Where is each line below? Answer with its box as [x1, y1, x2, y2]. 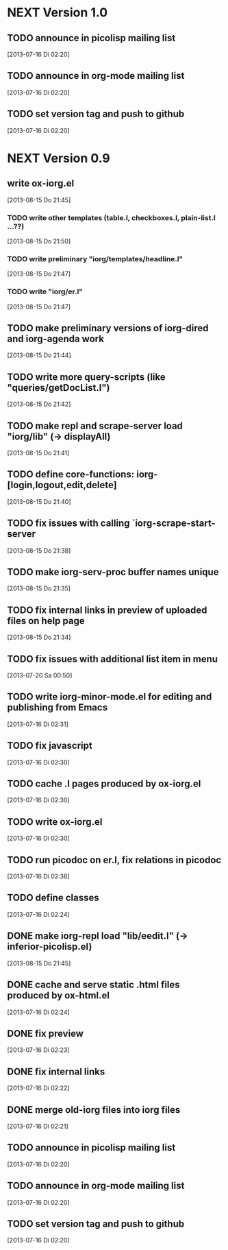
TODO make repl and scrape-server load [7, 420, 183, 431]
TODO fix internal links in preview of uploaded [7, 604, 207, 616]
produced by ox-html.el [7, 989, 110, 1002]
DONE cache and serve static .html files [7, 979, 180, 991]
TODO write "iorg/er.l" [7, 287, 84, 296]
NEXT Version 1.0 [7, 5, 108, 21]
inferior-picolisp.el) [7, 941, 92, 952]
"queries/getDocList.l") [7, 382, 110, 394]
